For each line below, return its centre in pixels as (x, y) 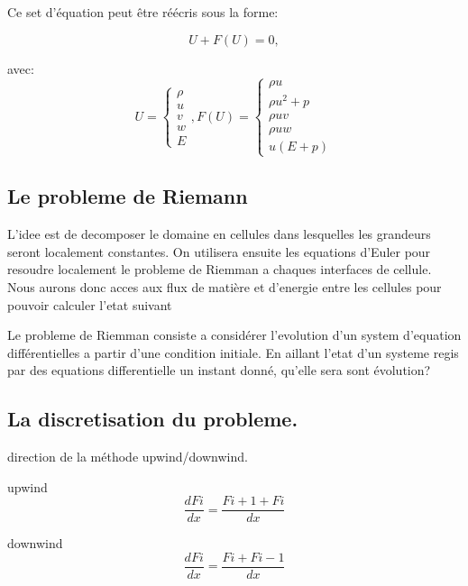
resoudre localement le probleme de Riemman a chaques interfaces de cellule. (220, 269)
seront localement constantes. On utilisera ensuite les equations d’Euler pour (219, 251)
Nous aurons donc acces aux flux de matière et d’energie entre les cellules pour (225, 286)
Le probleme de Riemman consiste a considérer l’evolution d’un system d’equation (234, 335)
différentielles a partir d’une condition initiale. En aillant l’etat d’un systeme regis (233, 352)
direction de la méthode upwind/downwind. (128, 457)
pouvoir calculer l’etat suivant (90, 304)
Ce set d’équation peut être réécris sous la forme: (143, 12)
